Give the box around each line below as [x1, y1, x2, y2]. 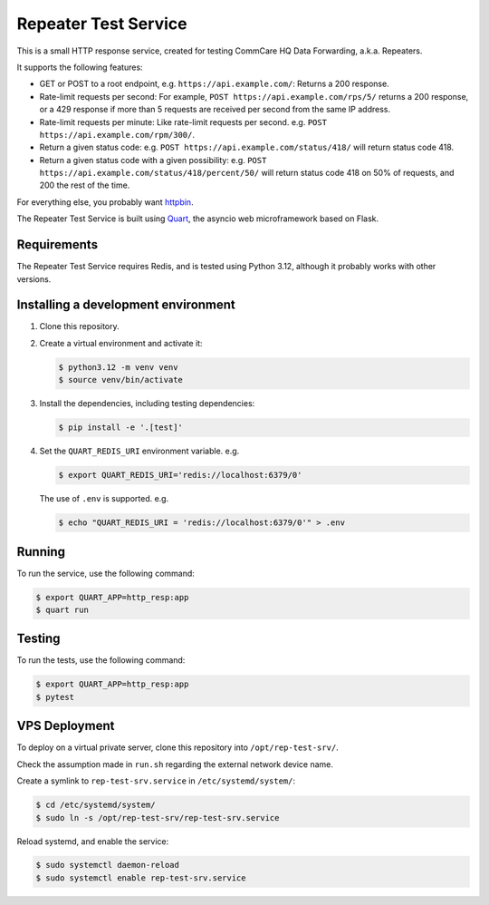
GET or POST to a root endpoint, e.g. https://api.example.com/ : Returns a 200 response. [39, 78, 389, 90]
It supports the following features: [16, 62, 144, 73]
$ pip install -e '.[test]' [58, 423, 183, 433]
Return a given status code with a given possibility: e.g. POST [39, 154, 267, 165]
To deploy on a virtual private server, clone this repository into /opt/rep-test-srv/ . [16, 742, 339, 753]
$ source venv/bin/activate [58, 375, 183, 385]
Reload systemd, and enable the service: [16, 835, 169, 847]
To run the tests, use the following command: [16, 655, 186, 666]
